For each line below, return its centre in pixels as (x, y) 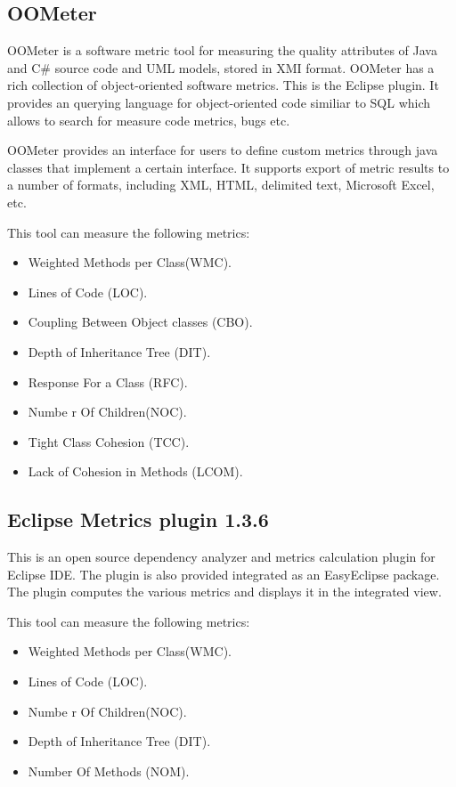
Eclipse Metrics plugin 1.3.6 (138, 519)
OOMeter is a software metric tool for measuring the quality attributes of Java (222, 50)
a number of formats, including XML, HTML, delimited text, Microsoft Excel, (221, 185)
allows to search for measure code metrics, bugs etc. (149, 120)
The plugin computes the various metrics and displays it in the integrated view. (224, 592)
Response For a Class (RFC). (108, 381)
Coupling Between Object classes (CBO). (140, 322)
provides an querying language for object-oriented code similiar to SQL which (219, 102)
